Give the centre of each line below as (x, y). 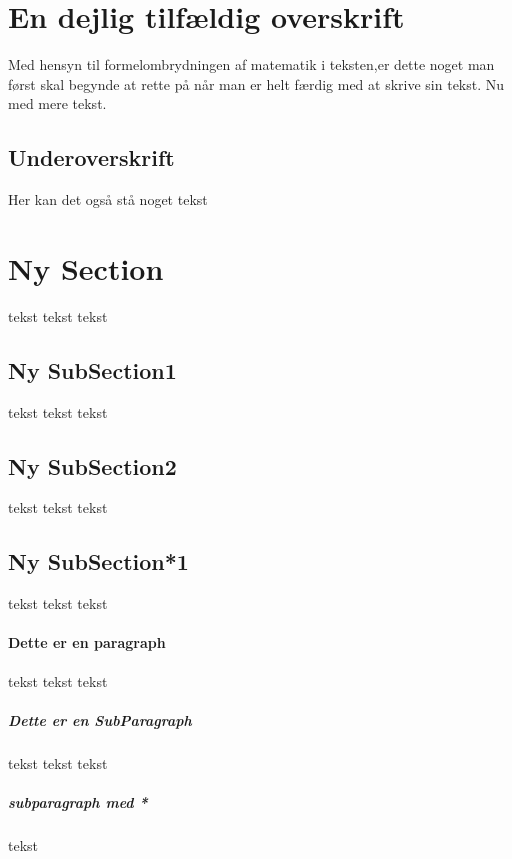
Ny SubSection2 (92, 465)
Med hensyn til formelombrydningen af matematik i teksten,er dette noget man (251, 64)
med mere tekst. (57, 103)
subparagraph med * (78, 801)
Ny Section (86, 267)
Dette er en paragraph (87, 642)
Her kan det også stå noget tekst (108, 199)
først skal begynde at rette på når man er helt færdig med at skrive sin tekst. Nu (256, 83)
